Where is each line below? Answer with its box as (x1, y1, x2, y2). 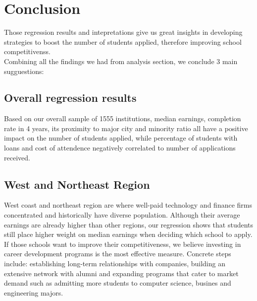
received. (4, 152, 30, 162)
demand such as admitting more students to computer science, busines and (4, 278, 231, 288)
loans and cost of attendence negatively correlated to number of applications (4, 143, 236, 153)
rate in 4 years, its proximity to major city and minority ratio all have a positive (4, 123, 248, 133)
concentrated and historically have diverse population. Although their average (4, 210, 240, 220)
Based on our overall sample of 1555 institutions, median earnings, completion (4, 113, 241, 124)
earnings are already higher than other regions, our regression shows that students (4, 219, 254, 229)
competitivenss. (4, 46, 51, 57)
